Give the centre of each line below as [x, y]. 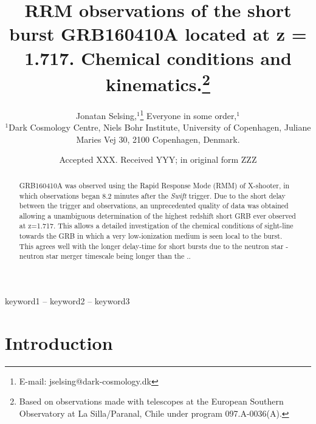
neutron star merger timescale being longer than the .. [105, 256]
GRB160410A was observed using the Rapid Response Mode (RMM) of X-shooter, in [154, 185]
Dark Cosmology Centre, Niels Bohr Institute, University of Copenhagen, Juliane [160, 127]
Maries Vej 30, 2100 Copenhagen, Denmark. [158, 139]
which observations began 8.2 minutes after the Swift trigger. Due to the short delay [152, 195]
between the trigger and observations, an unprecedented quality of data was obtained [154, 206]
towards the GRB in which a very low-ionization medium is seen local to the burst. [151, 236]
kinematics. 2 [158, 83]
